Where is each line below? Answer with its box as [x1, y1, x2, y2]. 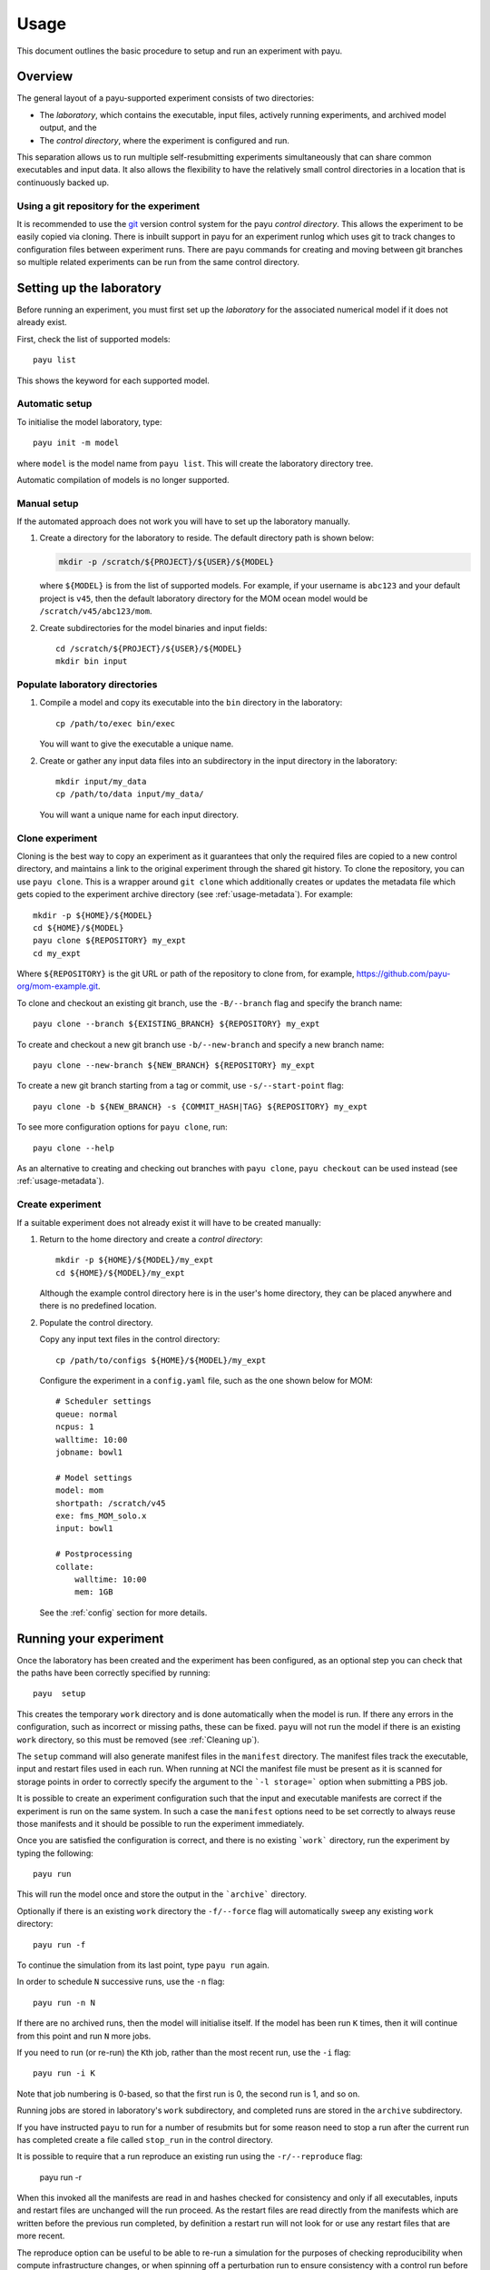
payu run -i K [33, 2068, 95, 2078]
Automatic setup [16, 398, 93, 410]
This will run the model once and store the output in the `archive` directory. [16, 1889, 308, 1900]
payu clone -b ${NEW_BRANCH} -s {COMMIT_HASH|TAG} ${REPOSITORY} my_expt [33, 1101, 368, 1111]
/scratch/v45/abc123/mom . [39, 606, 152, 617]
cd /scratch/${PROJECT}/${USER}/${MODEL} [55, 643, 242, 654]
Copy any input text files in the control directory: [39, 1334, 220, 1345]
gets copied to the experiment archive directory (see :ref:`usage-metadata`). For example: [16, 889, 354, 900]
